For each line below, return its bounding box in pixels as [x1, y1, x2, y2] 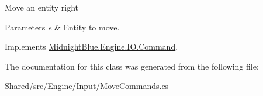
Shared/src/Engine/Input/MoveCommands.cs [5, 80, 169, 92]
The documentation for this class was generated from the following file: [5, 60, 259, 72]
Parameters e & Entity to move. [5, 20, 120, 33]
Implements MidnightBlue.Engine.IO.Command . [5, 40, 178, 53]
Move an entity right [5, 1, 79, 13]
